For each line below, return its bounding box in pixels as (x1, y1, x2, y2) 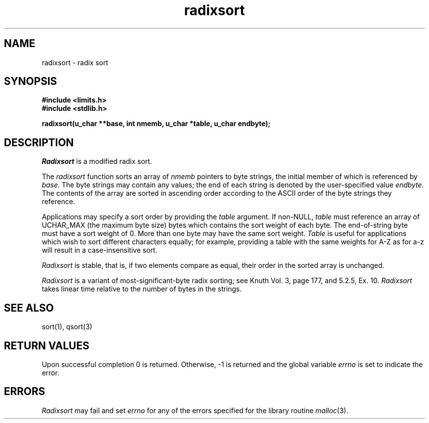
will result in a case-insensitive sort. (42, 246, 158, 255)
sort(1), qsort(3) (42, 322, 93, 331)
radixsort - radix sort (42, 58, 108, 67)
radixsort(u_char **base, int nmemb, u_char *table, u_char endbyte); (42, 119, 271, 128)
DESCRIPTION (4, 136, 74, 149)
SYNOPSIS (4, 75, 57, 88)
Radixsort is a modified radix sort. (42, 157, 152, 166)
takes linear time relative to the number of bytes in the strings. (42, 285, 242, 293)
